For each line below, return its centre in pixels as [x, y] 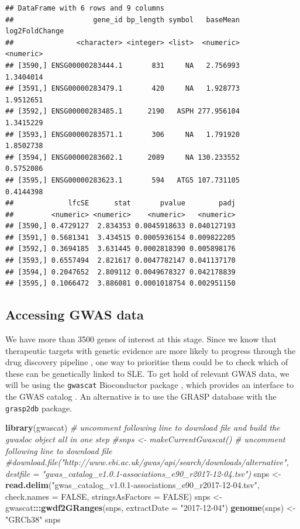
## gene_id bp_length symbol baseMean [123, 20]
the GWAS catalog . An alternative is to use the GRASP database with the [141, 396]
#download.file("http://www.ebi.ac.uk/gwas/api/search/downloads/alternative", [147, 462]
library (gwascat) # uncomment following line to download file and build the [143, 427]
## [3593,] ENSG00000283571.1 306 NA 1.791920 [123, 134]
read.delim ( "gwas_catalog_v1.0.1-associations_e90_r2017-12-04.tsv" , [132, 485]
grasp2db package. [39, 408]
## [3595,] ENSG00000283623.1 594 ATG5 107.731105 [123, 180]
